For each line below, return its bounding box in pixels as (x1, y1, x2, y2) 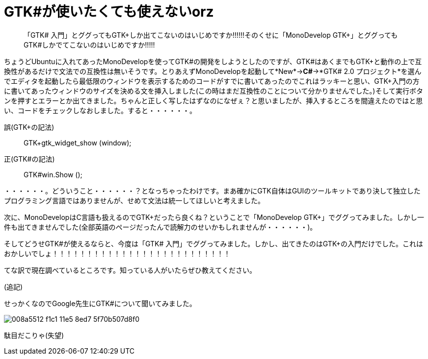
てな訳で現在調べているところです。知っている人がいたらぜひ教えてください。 (4, 265, 256, 274)
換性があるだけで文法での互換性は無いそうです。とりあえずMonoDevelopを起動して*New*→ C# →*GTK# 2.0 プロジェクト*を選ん (4, 67, 422, 75)
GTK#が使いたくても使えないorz (4, 3, 214, 20)
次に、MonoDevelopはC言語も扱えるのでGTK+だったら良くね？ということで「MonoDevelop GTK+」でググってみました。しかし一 (4, 213, 424, 221)
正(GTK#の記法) (4, 154, 55, 163)
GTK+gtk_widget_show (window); (24, 138, 132, 147)
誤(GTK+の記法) (4, 122, 54, 131)
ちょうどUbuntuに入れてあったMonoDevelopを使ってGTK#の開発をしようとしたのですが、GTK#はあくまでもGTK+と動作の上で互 (4, 57, 422, 66)
